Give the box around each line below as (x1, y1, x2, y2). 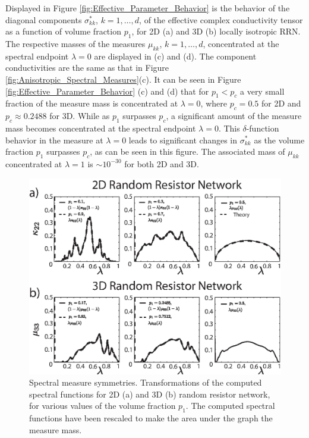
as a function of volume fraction (5, 25, 121, 37)
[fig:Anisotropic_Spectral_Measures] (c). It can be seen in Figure (5, 73, 241, 85)
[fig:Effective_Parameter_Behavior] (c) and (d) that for (5, 85, 209, 97)
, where (200, 97, 227, 109)
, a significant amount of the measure (166, 109, 302, 122)
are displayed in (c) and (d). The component (94, 49, 257, 62)
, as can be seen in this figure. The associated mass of (90, 145, 285, 158)
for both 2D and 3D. (124, 157, 199, 170)
